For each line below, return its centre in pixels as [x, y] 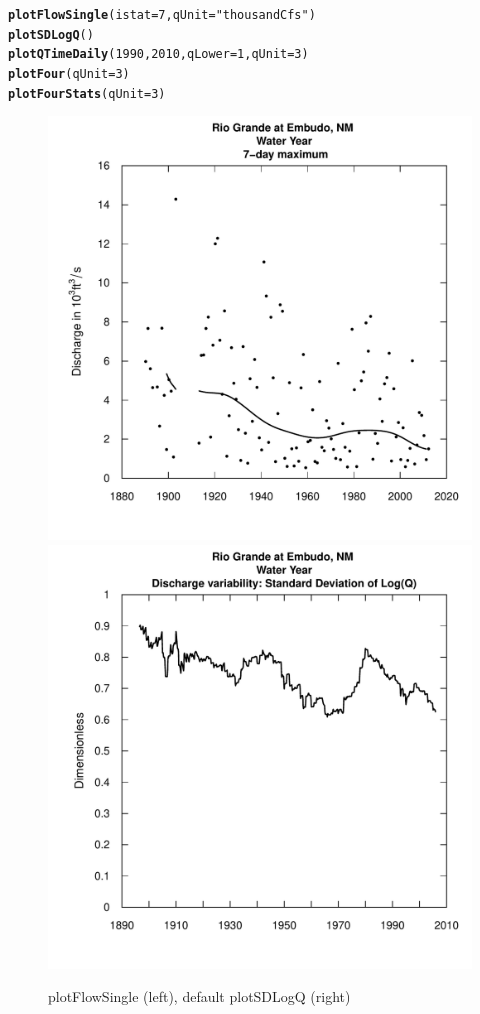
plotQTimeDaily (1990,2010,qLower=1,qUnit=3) [158, 54]
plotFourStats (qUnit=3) [87, 93]
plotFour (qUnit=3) [69, 73]
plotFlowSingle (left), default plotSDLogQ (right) [199, 996]
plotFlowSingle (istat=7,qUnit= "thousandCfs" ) [162, 15]
